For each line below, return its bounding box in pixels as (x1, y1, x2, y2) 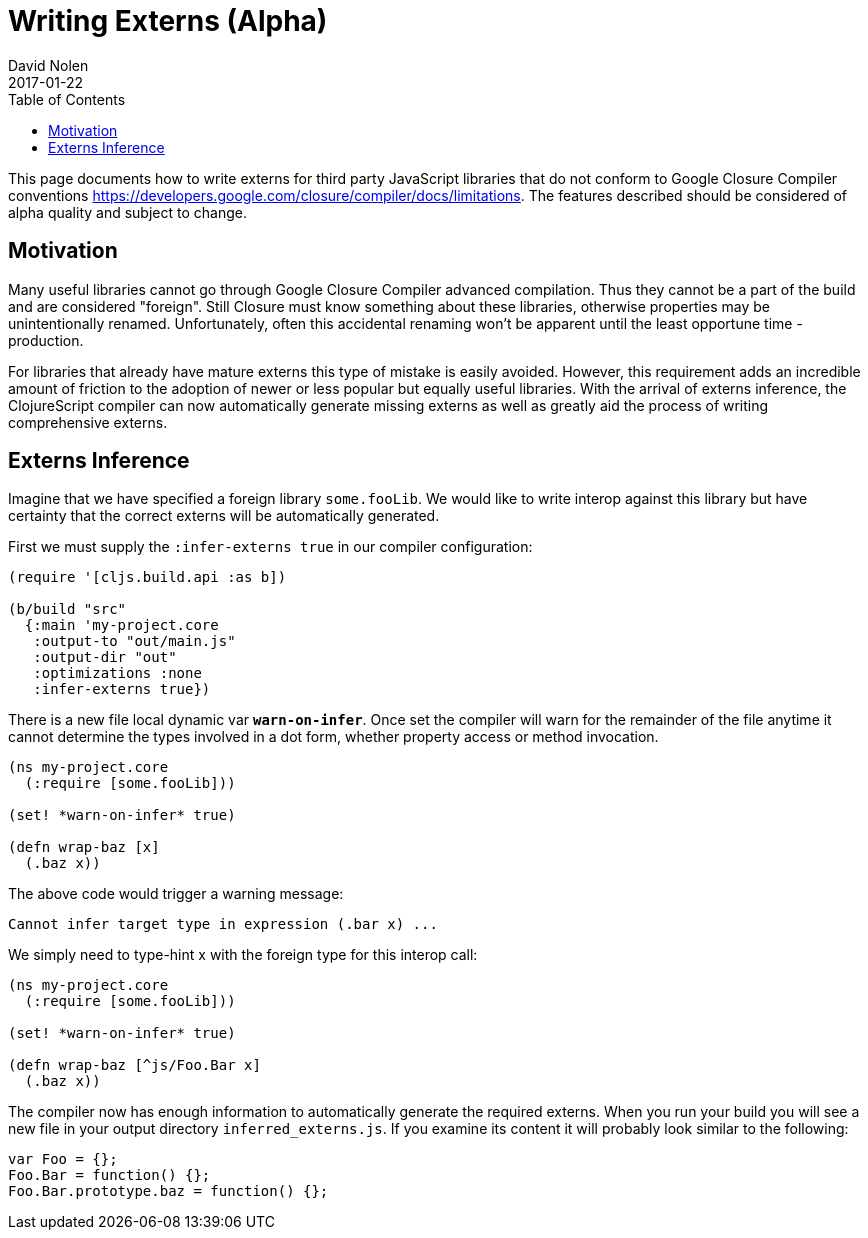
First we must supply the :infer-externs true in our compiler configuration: (8, 538, 533, 556)
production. (8, 331, 84, 349)
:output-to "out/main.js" (33, 633, 236, 650)
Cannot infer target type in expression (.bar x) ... (8, 916, 438, 933)
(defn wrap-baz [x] (8, 839, 160, 856)
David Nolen (8, 56, 89, 74)
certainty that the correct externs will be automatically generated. (8, 507, 440, 525)
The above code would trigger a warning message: (8, 885, 344, 903)
